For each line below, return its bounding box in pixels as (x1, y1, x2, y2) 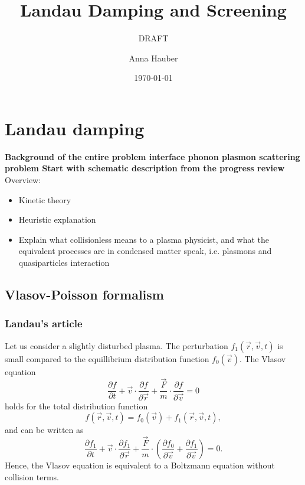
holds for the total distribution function (5, 399, 148, 412)
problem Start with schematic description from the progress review (5, 162, 285, 174)
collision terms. (5, 471, 59, 483)
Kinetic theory (18, 193, 71, 206)
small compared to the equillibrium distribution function (5, 352, 209, 364)
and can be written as (5, 424, 84, 436)
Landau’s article (5, 316, 83, 331)
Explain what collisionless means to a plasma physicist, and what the (18, 233, 270, 245)
